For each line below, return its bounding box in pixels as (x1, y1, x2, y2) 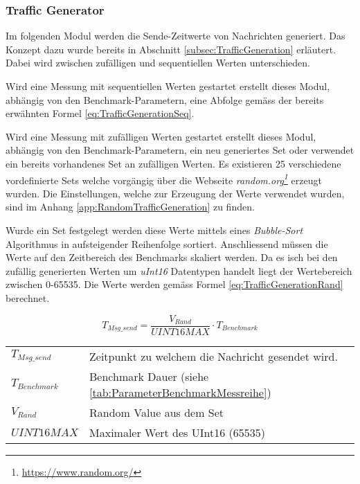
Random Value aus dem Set (89, 404, 224, 420)
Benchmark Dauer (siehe (89, 368, 209, 384)
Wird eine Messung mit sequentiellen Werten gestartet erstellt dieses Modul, (6, 79, 330, 93)
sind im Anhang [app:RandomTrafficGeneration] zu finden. (6, 199, 255, 214)
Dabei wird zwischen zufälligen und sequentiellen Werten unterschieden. (6, 55, 311, 70)
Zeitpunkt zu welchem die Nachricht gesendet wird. (89, 348, 338, 364)
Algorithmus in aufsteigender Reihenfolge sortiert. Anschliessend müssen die (6, 236, 328, 251)
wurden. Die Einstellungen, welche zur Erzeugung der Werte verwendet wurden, (6, 186, 345, 200)
